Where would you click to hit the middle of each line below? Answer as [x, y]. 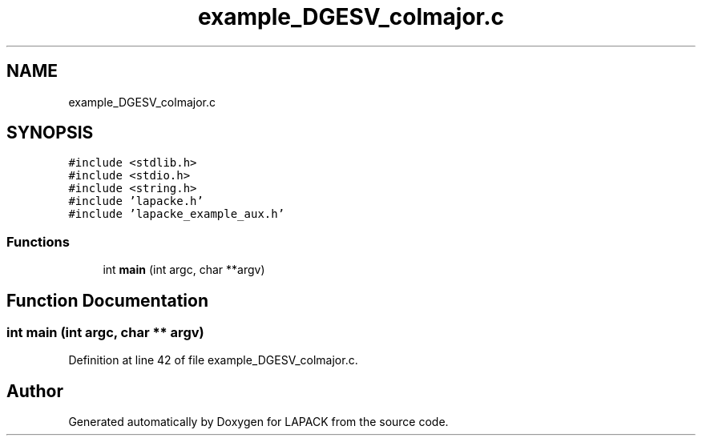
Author [35, 391]
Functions [38, 241]
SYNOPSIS [50, 133]
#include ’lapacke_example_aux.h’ [177, 214]
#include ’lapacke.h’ [136, 201]
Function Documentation [107, 300]
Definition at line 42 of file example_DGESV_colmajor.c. [213, 360]
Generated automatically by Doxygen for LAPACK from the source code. [258, 422]
